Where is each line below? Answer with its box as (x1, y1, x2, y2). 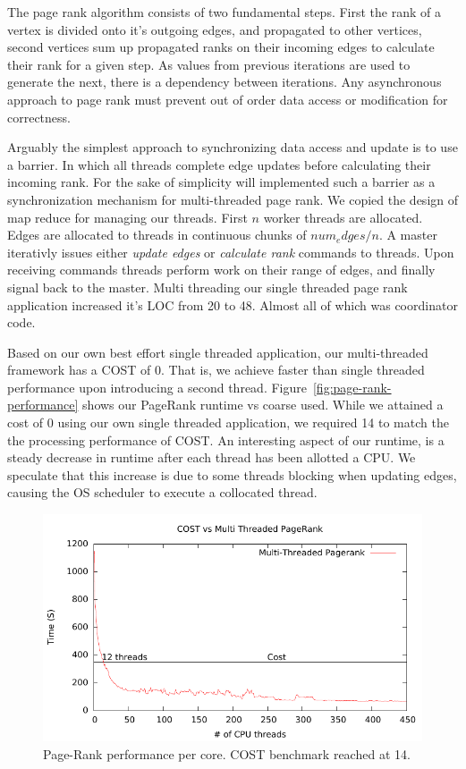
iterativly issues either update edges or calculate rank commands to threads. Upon (7, 242, 454, 261)
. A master (378, 225, 437, 244)
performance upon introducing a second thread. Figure (7, 377, 307, 396)
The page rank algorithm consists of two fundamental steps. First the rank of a (7, 3, 441, 21)
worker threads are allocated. (263, 207, 423, 226)
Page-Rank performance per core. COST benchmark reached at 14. (43, 745, 411, 764)
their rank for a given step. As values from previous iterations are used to (7, 55, 411, 73)
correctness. (7, 107, 71, 126)
